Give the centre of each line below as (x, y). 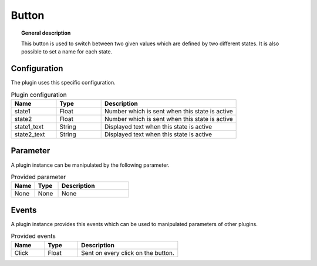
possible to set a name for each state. (67, 52)
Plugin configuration (39, 95)
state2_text (30, 134)
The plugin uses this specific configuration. (63, 83)
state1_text (29, 127)
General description (46, 33)
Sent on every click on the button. (128, 252)
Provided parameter (38, 177)
